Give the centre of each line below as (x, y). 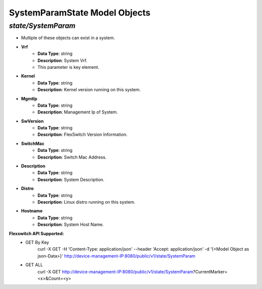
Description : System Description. (71, 179)
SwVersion (32, 121)
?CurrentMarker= (210, 272)
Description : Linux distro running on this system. (86, 202)
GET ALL (34, 265)
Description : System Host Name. (71, 225)
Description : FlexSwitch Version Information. (82, 135)
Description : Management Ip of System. (78, 112)
